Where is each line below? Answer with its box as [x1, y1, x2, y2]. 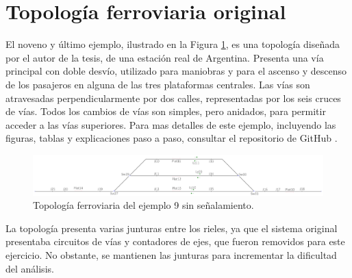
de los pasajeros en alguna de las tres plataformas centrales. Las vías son [5, 77, 310, 91]
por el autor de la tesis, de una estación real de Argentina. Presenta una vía [5, 50, 324, 64]
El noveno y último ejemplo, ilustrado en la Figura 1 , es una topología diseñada [5, 37, 340, 51]
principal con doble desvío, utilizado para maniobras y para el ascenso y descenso [5, 64, 347, 78]
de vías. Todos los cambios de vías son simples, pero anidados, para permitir [5, 104, 326, 118]
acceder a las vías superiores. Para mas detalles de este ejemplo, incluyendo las [5, 117, 336, 131]
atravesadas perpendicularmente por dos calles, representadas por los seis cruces [5, 90, 341, 105]
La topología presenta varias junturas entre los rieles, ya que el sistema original [5, 220, 338, 235]
